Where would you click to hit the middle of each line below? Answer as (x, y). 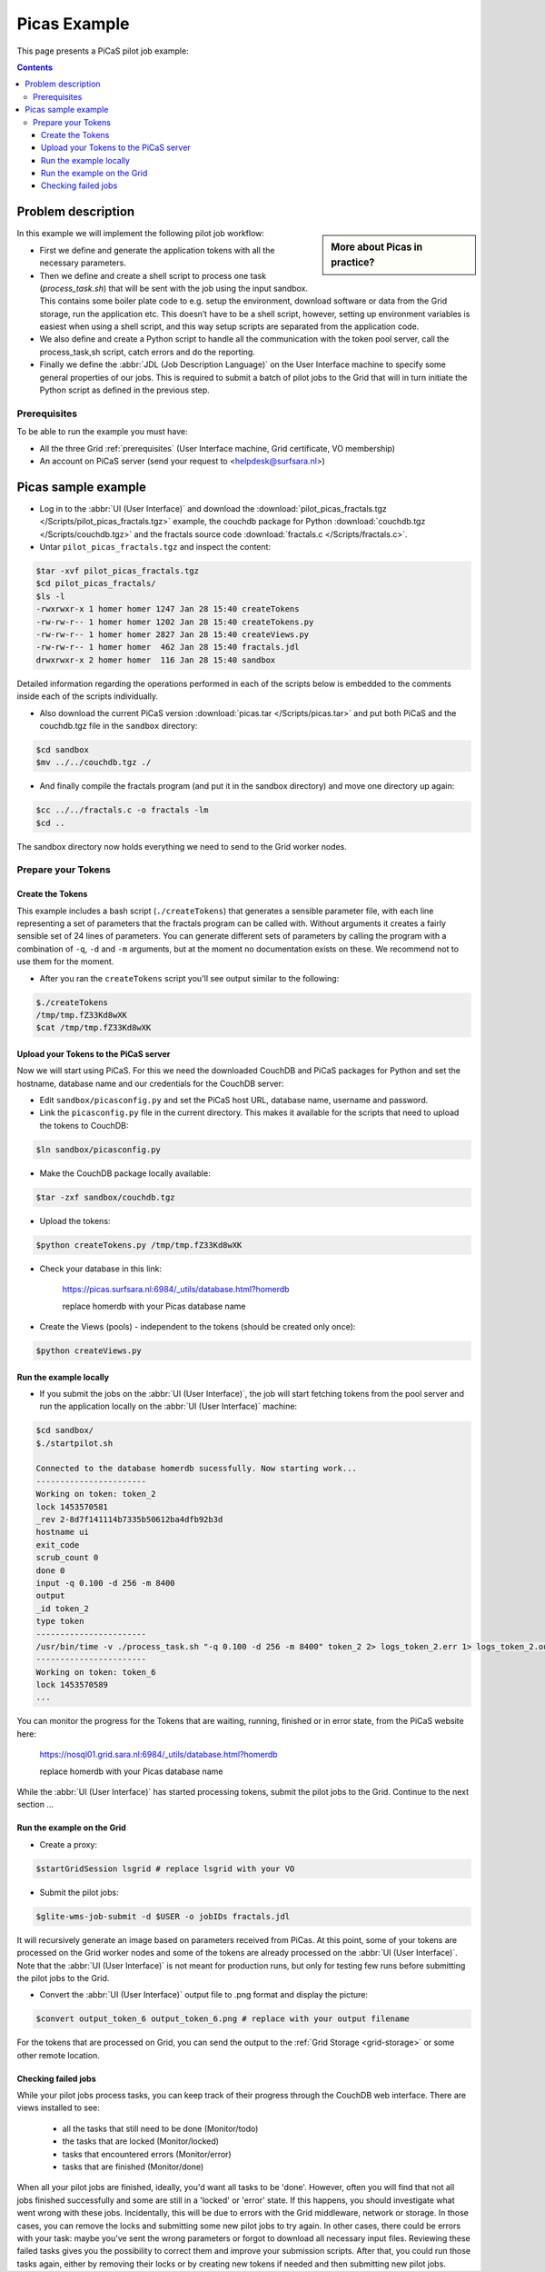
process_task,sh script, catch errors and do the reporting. (148, 352)
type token (60, 1621)
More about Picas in (377, 247)
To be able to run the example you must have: (102, 432)
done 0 (50, 1570)
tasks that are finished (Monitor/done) (133, 2167)
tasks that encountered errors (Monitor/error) (147, 2154)
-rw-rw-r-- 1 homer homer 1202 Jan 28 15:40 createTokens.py (175, 622)
